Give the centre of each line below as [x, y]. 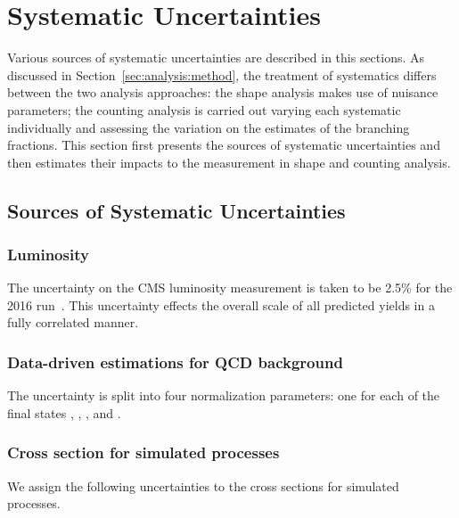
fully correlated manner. [73, 322]
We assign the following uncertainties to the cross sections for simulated [203, 485]
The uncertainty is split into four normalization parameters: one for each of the [224, 395]
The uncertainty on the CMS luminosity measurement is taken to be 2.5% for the [230, 288]
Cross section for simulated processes [143, 452]
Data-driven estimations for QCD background [175, 362]
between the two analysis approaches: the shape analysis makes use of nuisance [223, 92]
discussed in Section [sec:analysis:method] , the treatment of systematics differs [222, 74]
